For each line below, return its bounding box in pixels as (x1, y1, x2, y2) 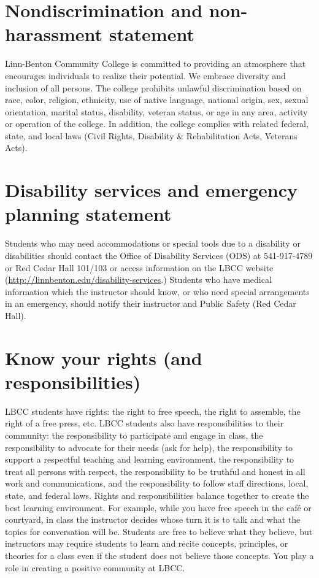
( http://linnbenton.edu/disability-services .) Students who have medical (5, 273, 272, 286)
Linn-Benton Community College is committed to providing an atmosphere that (5, 57, 306, 70)
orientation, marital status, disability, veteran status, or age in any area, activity (5, 105, 308, 118)
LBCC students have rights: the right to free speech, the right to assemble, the (5, 404, 301, 417)
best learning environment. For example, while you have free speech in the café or (5, 501, 312, 514)
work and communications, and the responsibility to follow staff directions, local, (5, 477, 309, 490)
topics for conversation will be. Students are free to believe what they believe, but (5, 525, 313, 538)
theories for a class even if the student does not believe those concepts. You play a (5, 549, 314, 561)
